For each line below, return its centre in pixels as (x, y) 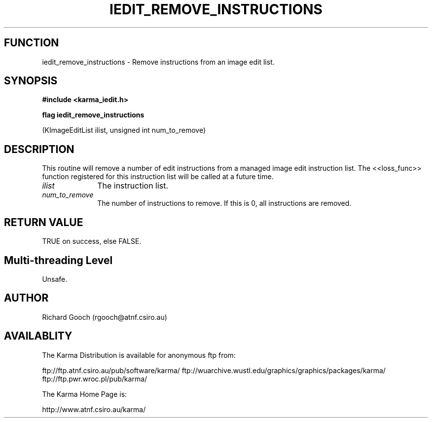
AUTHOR (26, 298)
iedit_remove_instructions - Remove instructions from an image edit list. (158, 62)
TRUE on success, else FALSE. (92, 241)
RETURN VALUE (44, 222)
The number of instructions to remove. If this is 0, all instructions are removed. (224, 203)
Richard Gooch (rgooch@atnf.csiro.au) (105, 317)
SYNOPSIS (31, 81)
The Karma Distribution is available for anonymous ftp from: (139, 355)
